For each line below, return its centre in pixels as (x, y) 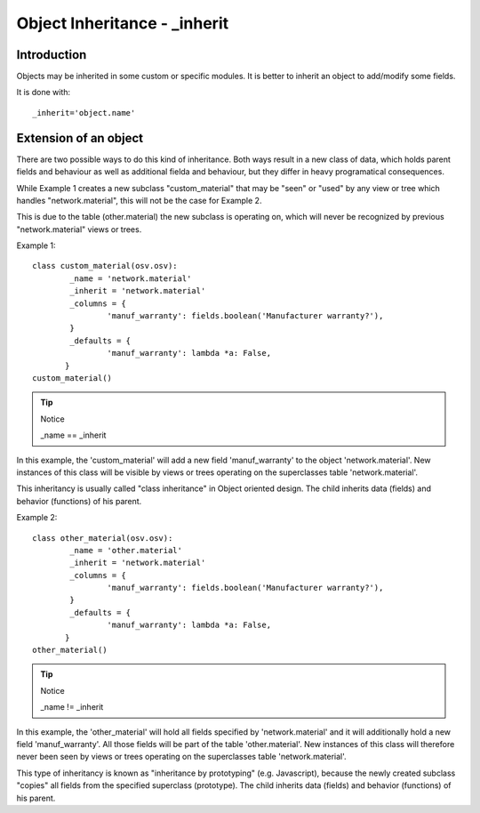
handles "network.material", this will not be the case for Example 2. (139, 200)
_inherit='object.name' (84, 113)
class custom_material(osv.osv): (105, 266)
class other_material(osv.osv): (103, 538)
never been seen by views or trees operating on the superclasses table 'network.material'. (181, 757)
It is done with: (44, 93)
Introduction (52, 55)
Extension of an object (80, 138)
